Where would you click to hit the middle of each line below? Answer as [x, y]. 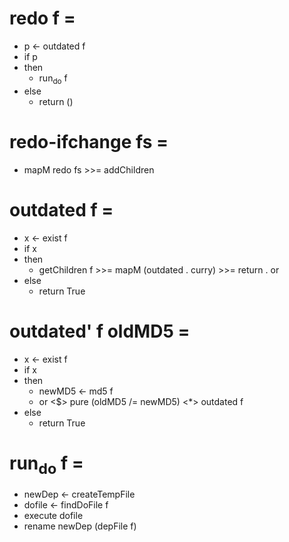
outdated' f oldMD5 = [100, 331]
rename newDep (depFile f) [80, 526]
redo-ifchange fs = [89, 141]
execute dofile [53, 516]
